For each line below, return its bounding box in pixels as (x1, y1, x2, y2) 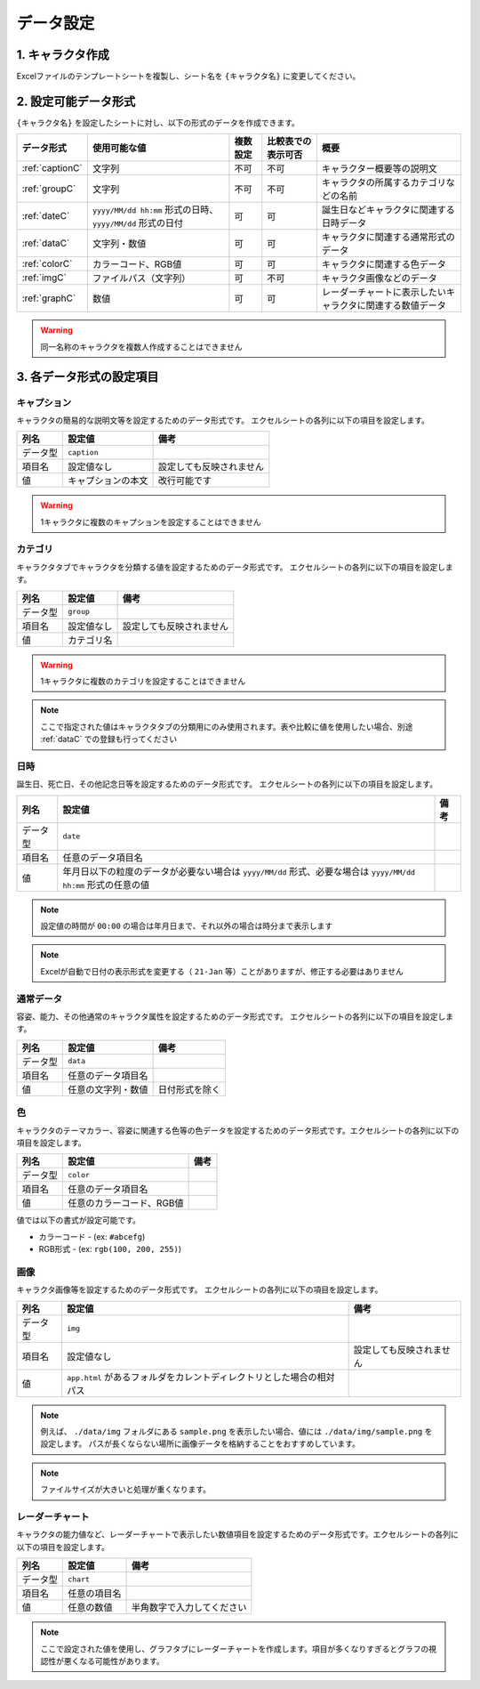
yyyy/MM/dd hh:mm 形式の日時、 (92, 204, 219, 216)
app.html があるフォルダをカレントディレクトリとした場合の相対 (67, 1370, 335, 1383)
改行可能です (157, 474, 212, 487)
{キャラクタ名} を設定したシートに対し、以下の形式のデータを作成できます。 (16, 117, 300, 128)
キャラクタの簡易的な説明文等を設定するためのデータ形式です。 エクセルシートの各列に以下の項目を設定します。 (16, 415, 430, 425)
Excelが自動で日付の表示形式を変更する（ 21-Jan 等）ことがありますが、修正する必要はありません (40, 966, 404, 976)
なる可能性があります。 (78, 1655, 164, 1666)
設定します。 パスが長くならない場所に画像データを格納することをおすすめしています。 (40, 1438, 360, 1450)
